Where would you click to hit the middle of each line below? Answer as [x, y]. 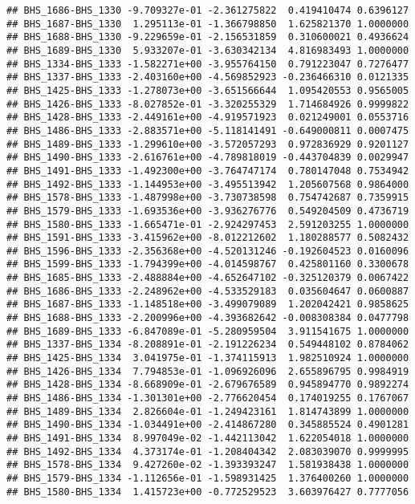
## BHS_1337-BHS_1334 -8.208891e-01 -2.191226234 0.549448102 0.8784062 [208, 345]
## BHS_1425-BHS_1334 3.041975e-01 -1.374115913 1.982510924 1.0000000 [208, 358]
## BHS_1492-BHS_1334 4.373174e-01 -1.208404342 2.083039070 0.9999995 [208, 451]
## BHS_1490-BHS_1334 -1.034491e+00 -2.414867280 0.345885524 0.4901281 [208, 425]
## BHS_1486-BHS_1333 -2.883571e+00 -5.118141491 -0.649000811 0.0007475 [208, 130]
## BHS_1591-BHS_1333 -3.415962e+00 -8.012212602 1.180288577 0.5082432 [208, 238]
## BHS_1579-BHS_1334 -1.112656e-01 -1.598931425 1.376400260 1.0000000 [208, 478]
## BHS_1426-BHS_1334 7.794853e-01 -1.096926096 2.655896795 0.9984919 [208, 371]
